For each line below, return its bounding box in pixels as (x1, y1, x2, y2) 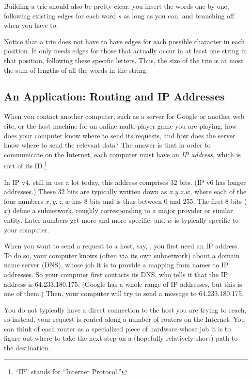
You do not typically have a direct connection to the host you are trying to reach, (4, 304, 247, 314)
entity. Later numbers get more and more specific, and (4, 214, 165, 225)
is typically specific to (174, 214, 239, 225)
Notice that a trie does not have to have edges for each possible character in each (4, 36, 245, 46)
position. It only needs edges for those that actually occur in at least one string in (4, 46, 247, 56)
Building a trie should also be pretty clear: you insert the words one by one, (4, 1, 229, 11)
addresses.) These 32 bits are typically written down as (4, 186, 167, 197)
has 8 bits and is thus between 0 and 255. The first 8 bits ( (72, 196, 247, 206)
